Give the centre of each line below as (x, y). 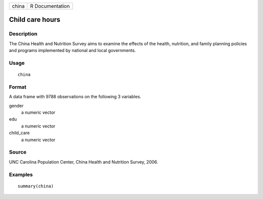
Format (18, 87)
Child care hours (35, 20)
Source (18, 152)
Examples (21, 174)
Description (23, 34)
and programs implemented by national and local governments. (73, 51)
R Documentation (50, 6)
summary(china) (36, 186)
